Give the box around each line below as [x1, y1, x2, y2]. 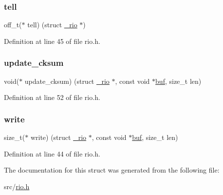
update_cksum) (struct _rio [24, 76, 110, 86]
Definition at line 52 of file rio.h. [4, 92, 100, 102]
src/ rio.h [4, 181, 30, 191]
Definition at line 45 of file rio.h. [4, 36, 100, 46]
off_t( [4, 19, 22, 30]
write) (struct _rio [30, 132, 87, 142]
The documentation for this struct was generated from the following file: [4, 165, 220, 175]
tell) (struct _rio [27, 19, 77, 30]
